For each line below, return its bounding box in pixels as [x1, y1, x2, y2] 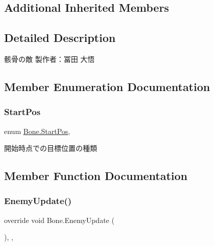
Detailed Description [4, 30, 116, 46]
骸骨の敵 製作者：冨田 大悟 [4, 53, 95, 64]
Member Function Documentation [4, 168, 188, 184]
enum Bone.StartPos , [4, 125, 70, 136]
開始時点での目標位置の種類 [4, 143, 97, 153]
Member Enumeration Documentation [4, 78, 210, 94]
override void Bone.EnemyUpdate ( [4, 214, 114, 225]
